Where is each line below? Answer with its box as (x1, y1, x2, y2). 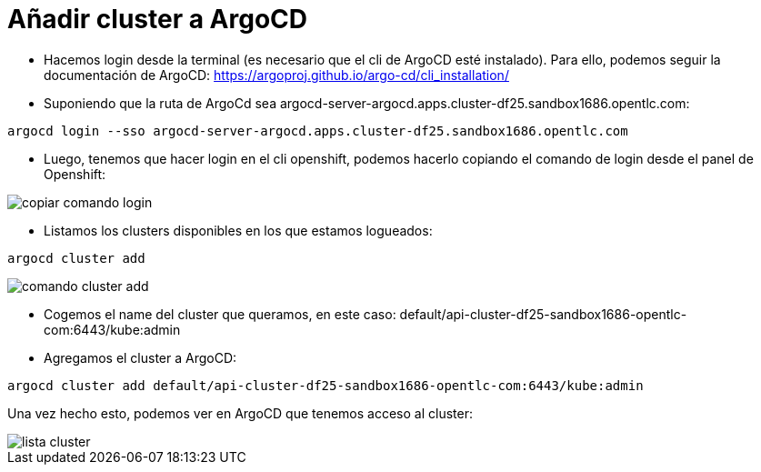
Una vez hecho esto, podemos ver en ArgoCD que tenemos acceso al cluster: (7, 405, 473, 421)
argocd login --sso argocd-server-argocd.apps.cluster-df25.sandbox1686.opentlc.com (7, 123, 628, 138)
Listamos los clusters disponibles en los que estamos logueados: (44, 222, 433, 238)
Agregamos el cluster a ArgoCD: (44, 349, 237, 366)
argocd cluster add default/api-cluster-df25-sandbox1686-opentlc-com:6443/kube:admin (7, 377, 644, 393)
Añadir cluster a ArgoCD (7, 4, 308, 35)
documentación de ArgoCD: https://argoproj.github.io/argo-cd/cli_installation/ (44, 66, 509, 83)
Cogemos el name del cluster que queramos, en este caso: (44, 306, 396, 322)
